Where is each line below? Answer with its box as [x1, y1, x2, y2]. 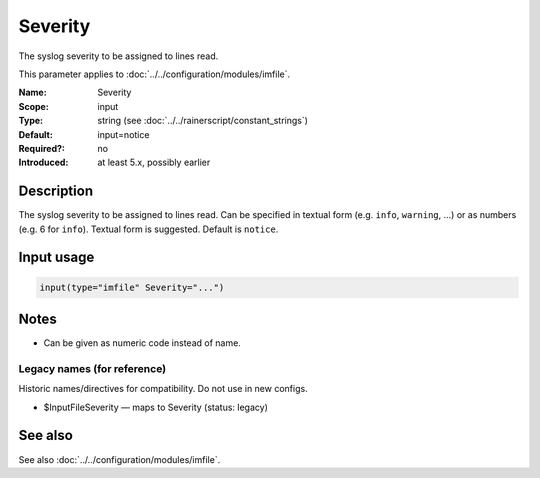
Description [18, 183, 94, 200]
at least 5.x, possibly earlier [97, 156, 211, 169]
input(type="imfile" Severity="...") [39, 281, 225, 293]
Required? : [18, 142, 65, 154]
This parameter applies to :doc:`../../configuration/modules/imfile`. [18, 68, 290, 80]
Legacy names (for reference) [18, 361, 167, 375]
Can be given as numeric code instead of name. [43, 337, 242, 349]
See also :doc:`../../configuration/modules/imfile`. [18, 453, 221, 465]
